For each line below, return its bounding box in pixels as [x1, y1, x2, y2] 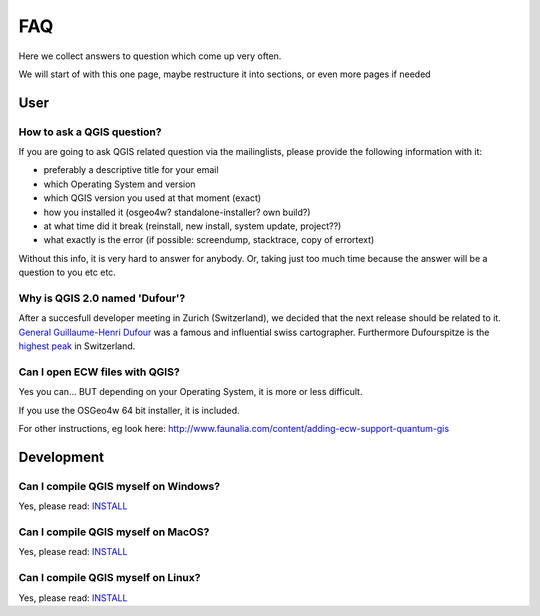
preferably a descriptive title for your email [43, 164, 219, 176]
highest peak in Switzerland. [18, 340, 136, 352]
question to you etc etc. [18, 266, 117, 279]
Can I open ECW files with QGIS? [18, 365, 180, 379]
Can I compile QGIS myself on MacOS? [18, 525, 210, 539]
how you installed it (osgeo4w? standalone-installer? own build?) [43, 206, 311, 218]
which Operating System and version [43, 178, 196, 190]
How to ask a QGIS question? [18, 125, 162, 139]
